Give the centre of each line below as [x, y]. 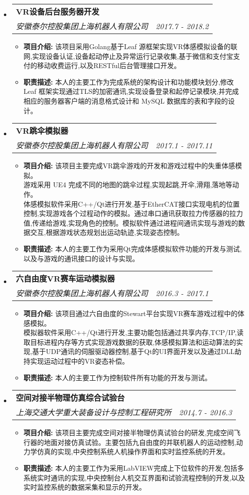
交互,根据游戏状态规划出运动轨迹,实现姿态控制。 [107, 232]
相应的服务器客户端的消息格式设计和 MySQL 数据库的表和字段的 [126, 100]
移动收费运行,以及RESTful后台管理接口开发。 [109, 65]
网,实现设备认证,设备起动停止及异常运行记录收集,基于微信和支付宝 [128, 56]
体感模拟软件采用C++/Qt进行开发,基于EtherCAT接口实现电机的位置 [132, 203]
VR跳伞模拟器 [42, 131]
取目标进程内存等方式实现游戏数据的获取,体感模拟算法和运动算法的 [130, 342]
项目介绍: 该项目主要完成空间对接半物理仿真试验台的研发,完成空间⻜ [132, 433]
